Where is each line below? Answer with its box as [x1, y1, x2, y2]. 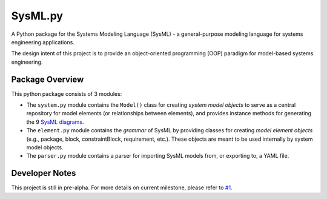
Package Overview [11, 74, 84, 84]
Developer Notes [11, 168, 76, 178]
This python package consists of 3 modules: [11, 90, 122, 97]
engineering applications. [11, 38, 75, 46]
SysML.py [11, 9, 64, 22]
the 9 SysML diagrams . [26, 118, 84, 126]
